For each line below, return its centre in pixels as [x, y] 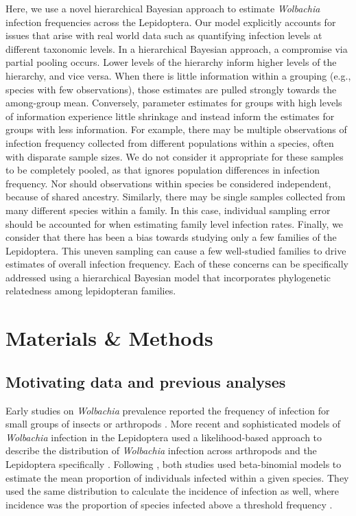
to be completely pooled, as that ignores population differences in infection [163, 170]
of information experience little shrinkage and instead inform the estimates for [170, 116]
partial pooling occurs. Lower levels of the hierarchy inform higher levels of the [171, 62]
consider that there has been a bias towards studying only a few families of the [171, 237]
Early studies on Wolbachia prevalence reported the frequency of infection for [168, 410]
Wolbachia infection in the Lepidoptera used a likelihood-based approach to [164, 437]
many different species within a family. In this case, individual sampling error [168, 210]
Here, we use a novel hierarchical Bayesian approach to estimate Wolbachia [163, 8]
